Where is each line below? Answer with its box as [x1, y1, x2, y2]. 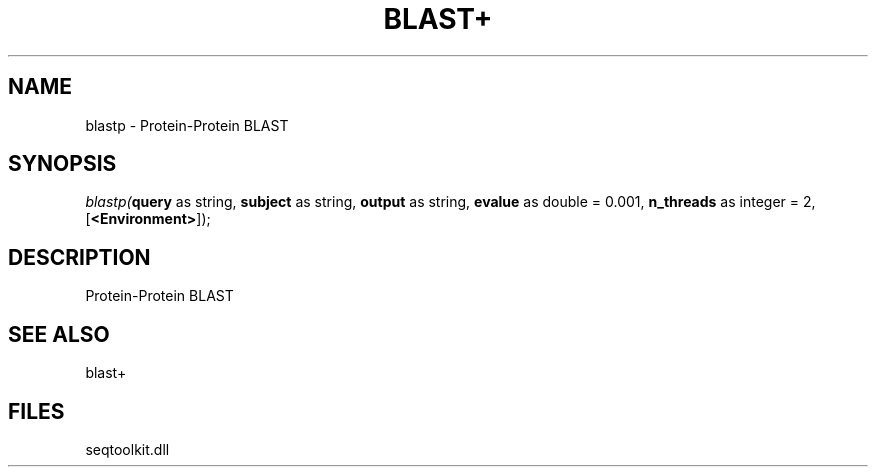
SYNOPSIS [8, 151, 117, 177]
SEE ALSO [8, 321, 110, 347]
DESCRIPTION [8, 244, 151, 270]
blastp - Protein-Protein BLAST [85, 116, 289, 134]
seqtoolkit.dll [85, 440, 170, 458]
